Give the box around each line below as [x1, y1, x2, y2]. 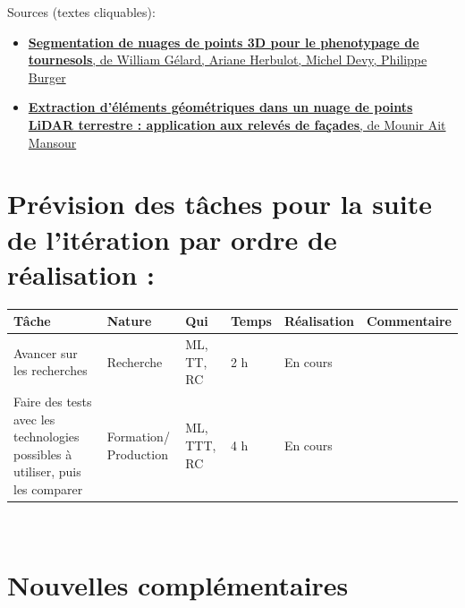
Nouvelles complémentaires [7, 566, 349, 603]
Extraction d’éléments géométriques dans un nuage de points [28, 98, 413, 116]
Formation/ [106, 427, 170, 446]
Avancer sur [13, 343, 78, 362]
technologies [13, 427, 80, 446]
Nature [106, 312, 152, 330]
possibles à [13, 444, 72, 463]
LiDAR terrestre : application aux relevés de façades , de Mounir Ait [28, 115, 446, 133]
